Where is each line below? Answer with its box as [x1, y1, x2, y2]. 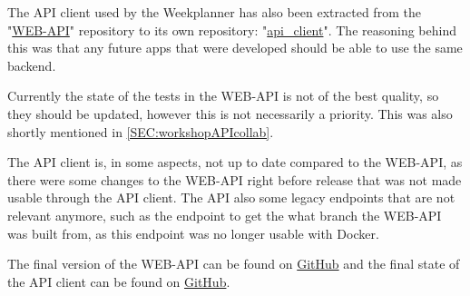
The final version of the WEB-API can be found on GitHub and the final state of [7, 254, 460, 273]
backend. [7, 55, 56, 74]
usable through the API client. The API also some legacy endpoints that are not [7, 188, 455, 207]
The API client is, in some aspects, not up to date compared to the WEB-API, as [7, 153, 463, 172]
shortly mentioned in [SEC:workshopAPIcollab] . [7, 122, 274, 141]
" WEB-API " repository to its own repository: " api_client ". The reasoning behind [7, 20, 456, 39]
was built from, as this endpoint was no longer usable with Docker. [7, 223, 379, 242]
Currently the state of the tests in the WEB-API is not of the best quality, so [7, 86, 439, 105]
